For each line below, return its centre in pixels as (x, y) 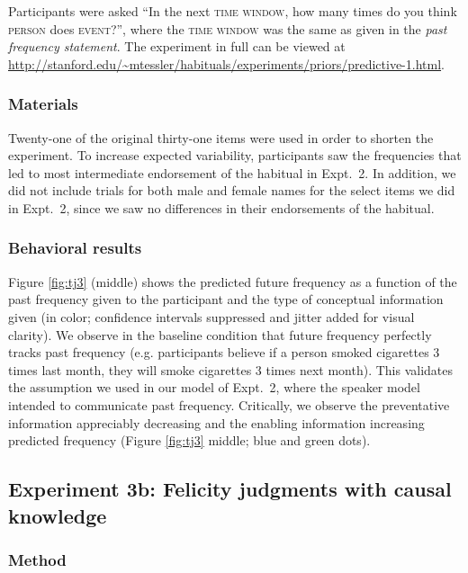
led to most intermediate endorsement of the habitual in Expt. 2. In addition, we (232, 172)
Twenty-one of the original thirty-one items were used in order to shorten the (221, 137)
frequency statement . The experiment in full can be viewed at (177, 46)
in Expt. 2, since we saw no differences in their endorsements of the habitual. (221, 207)
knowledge (58, 515)
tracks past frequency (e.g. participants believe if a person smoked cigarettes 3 (224, 352)
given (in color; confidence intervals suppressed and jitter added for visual (211, 316)
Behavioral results (75, 248)
